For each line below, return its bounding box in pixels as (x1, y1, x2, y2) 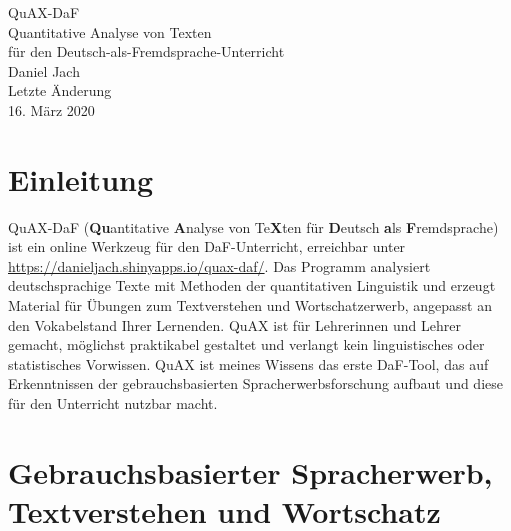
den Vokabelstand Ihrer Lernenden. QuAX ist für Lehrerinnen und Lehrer (8, 314, 462, 335)
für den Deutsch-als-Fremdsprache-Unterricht (8, 41, 285, 62)
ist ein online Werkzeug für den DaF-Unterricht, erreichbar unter (8, 236, 406, 257)
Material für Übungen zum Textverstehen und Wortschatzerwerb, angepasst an (8, 295, 492, 316)
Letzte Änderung (8, 80, 112, 101)
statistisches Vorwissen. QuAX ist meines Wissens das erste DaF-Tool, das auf (8, 353, 489, 374)
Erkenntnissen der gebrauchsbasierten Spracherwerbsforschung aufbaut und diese (8, 373, 503, 394)
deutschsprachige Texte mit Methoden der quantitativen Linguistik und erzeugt (8, 275, 496, 296)
